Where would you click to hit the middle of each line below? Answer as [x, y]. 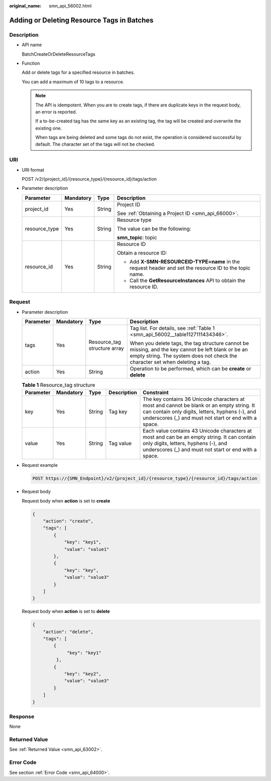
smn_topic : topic [137, 237]
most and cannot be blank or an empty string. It [199, 406]
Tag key [118, 412]
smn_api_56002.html [70, 6]
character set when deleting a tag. [170, 362]
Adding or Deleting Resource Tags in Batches [81, 20]
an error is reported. [56, 112]
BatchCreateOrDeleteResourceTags [58, 54]
